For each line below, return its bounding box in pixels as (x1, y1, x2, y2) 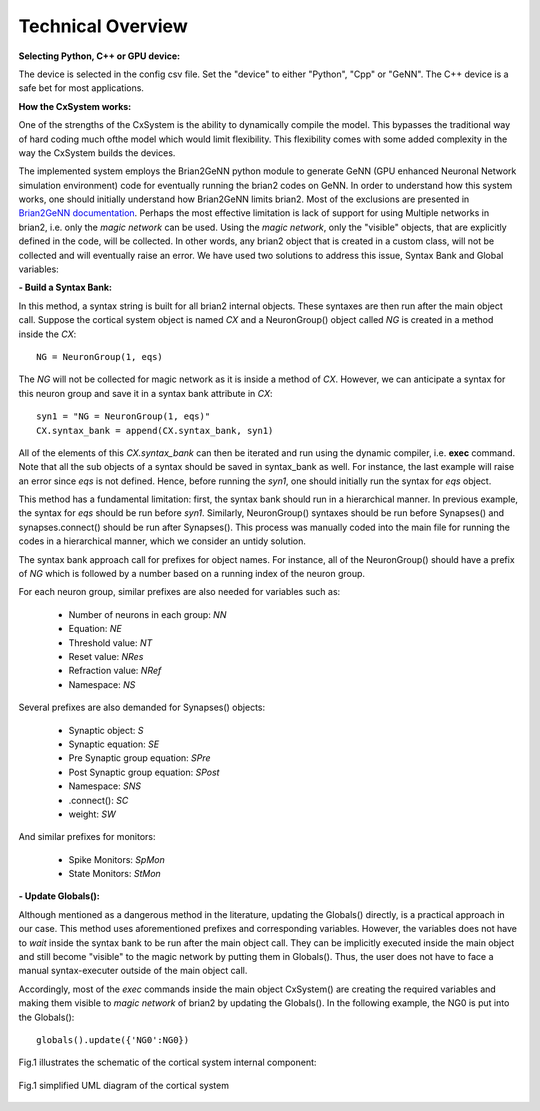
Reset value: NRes (68, 651, 144, 662)
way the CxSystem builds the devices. (18, 146, 176, 159)
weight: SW (68, 808, 116, 820)
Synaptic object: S (68, 724, 144, 736)
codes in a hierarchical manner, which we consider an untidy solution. (18, 535, 307, 547)
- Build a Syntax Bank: (18, 281, 112, 294)
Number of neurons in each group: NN (68, 608, 227, 620)
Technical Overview (18, 15, 189, 37)
